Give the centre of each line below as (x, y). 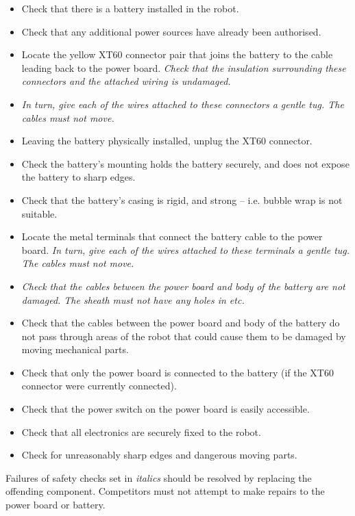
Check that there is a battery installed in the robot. (130, 8)
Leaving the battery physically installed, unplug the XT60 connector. (167, 141)
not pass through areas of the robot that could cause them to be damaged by (184, 336)
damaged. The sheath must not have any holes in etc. (133, 299)
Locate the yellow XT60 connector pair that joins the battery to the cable (177, 54)
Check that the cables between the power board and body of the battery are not (183, 286)
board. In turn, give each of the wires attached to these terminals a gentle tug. (186, 249)
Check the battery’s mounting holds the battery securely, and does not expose (185, 163)
